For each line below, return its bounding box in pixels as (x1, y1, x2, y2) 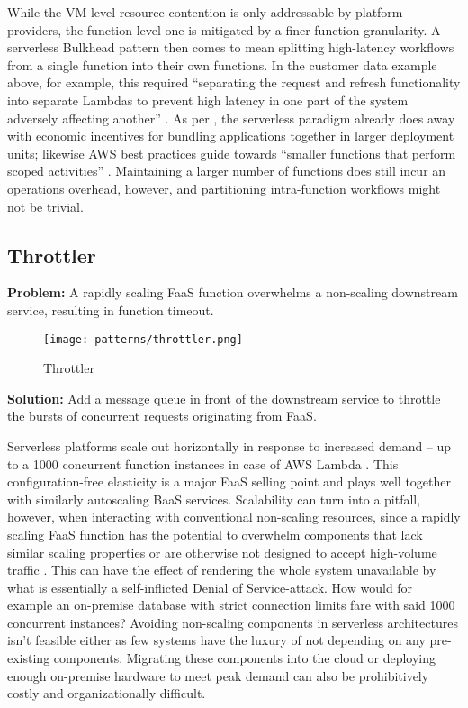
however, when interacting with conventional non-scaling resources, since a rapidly (7, 507, 461, 526)
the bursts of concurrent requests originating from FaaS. (7, 406, 317, 425)
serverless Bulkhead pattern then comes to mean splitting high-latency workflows (7, 38, 454, 57)
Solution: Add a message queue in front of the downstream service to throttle (7, 388, 441, 407)
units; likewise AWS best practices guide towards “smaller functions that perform (7, 143, 456, 162)
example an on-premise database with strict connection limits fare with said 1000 (7, 595, 455, 614)
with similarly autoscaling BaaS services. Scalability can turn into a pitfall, (7, 489, 421, 508)
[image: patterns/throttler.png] (43, 332, 243, 346)
